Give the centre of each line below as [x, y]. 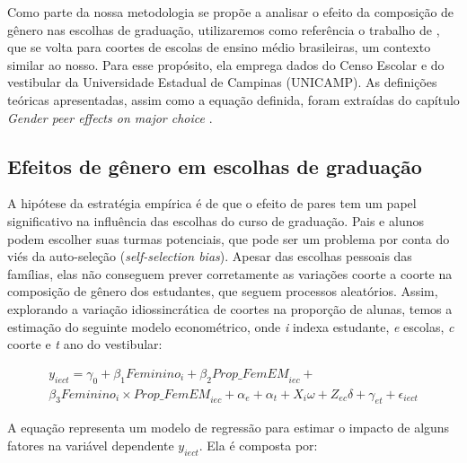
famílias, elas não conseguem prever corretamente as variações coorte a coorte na [230, 273]
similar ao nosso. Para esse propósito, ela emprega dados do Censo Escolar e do [226, 64]
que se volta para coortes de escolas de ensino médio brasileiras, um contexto [219, 47]
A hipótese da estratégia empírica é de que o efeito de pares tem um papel [212, 203]
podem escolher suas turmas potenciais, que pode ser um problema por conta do [229, 238]
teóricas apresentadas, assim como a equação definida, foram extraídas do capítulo [233, 99]
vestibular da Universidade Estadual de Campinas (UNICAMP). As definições [222, 82]
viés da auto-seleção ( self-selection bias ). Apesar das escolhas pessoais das [210, 256]
